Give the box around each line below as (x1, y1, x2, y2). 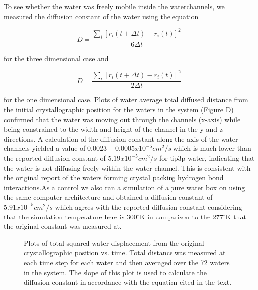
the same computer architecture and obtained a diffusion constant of (4, 192, 213, 202)
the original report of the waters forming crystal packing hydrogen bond (4, 172, 224, 183)
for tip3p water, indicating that (159, 153, 255, 163)
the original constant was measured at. (4, 221, 122, 231)
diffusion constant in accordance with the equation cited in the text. (24, 277, 232, 287)
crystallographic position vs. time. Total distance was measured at (24, 247, 226, 258)
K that (225, 211, 246, 221)
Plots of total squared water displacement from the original (24, 237, 204, 248)
